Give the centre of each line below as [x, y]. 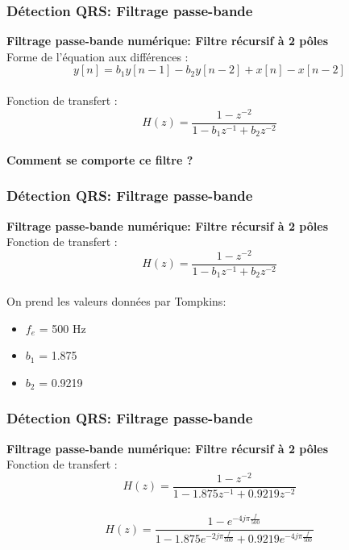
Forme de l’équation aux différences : [98, 56]
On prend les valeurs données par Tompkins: [116, 300]
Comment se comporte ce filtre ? [100, 159]
